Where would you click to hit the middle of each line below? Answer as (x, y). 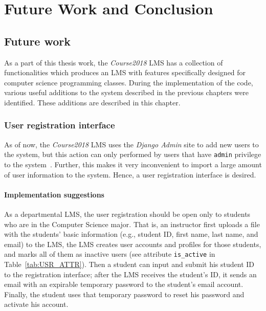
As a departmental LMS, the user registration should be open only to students (127, 214)
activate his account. (36, 304)
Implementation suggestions (54, 194)
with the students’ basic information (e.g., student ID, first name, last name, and (131, 234)
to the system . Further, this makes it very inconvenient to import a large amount (133, 164)
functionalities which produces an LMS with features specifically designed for (125, 72)
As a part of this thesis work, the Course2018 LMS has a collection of (114, 62)
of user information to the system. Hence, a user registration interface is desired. (130, 174)
